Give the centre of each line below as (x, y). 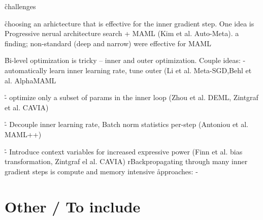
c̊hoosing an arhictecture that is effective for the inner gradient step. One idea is (129, 23)
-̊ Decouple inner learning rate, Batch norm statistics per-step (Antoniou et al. (126, 124)
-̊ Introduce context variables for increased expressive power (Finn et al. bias (124, 151)
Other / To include (73, 206)
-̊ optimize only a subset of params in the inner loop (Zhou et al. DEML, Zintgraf (131, 97)
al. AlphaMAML (30, 80)
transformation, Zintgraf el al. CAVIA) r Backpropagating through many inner (126, 161)
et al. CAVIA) (27, 107)
